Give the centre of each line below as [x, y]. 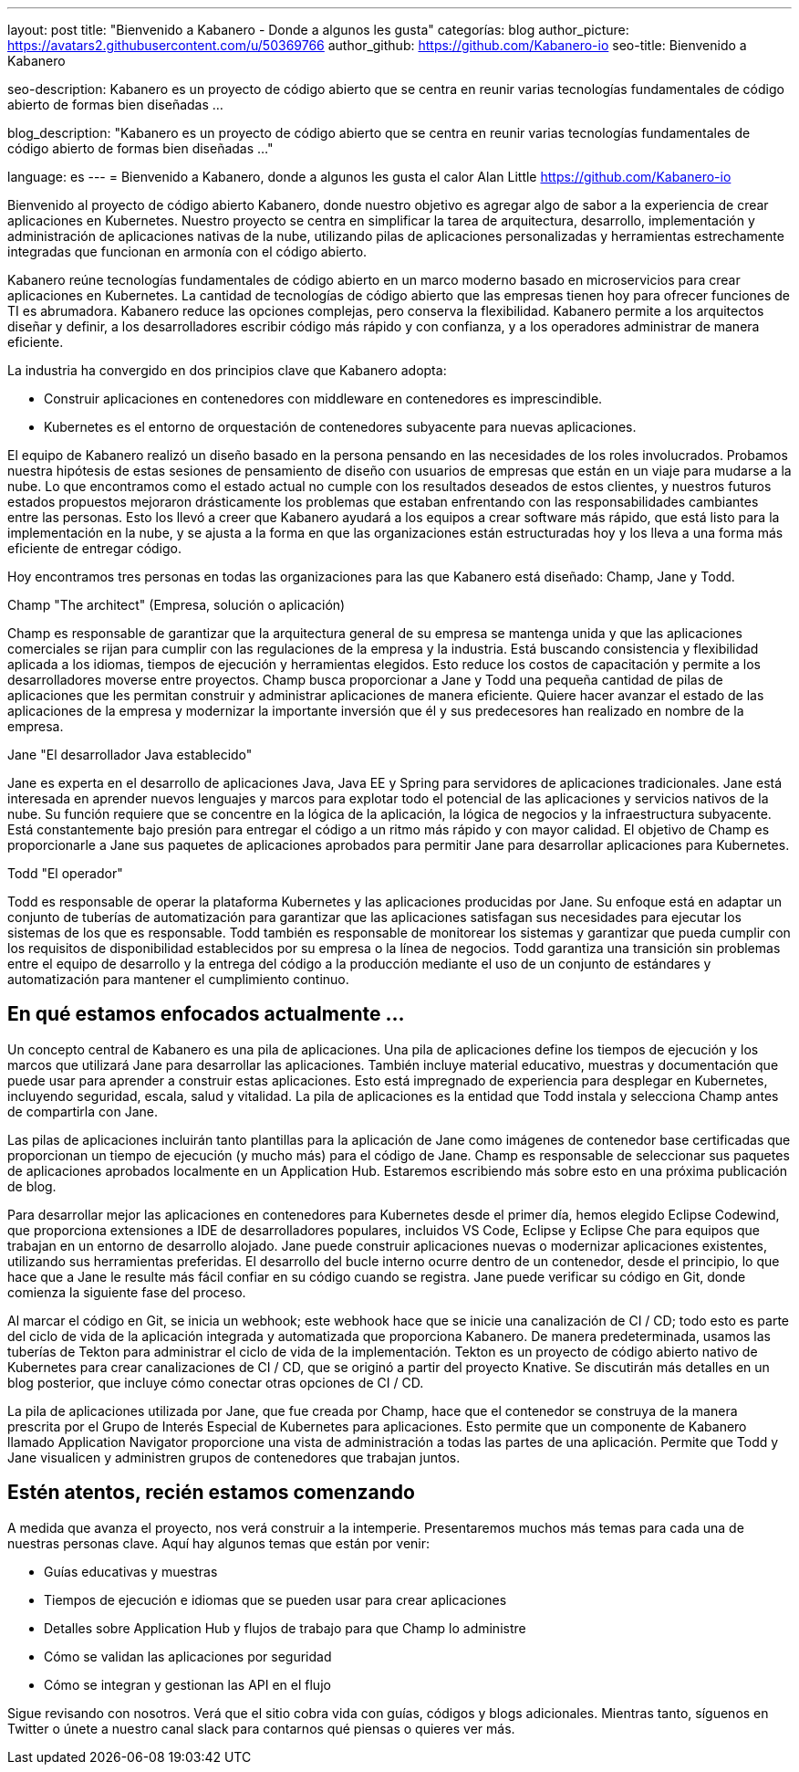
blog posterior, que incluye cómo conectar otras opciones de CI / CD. [216, 1382]
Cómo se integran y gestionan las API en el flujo [187, 1684]
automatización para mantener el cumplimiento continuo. [178, 979]
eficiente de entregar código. [95, 548]
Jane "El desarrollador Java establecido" [130, 755]
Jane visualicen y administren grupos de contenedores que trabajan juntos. [234, 1457]
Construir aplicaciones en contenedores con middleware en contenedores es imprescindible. [323, 398]
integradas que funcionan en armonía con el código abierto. [187, 252]
